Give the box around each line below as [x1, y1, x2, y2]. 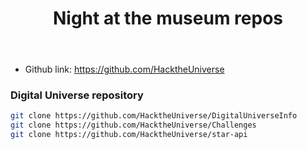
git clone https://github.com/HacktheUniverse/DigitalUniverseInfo [10, 111, 298, 121]
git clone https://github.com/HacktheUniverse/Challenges [10, 120, 257, 131]
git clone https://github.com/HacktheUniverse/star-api [10, 130, 248, 140]
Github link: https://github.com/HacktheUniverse [24, 63, 225, 76]
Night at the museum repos [52, 7, 283, 30]
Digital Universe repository [10, 88, 144, 102]
